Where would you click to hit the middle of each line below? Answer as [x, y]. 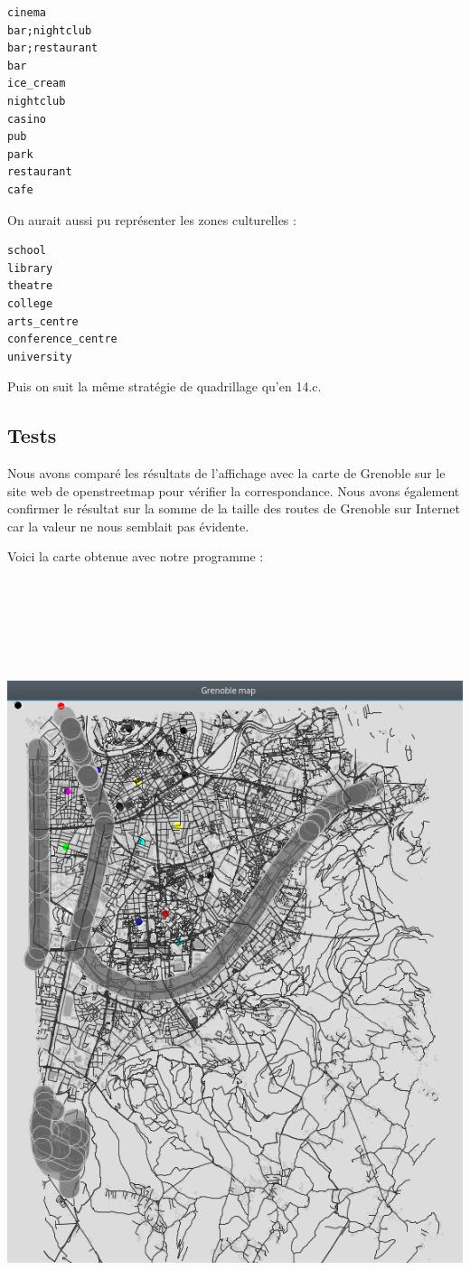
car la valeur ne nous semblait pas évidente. [128, 526]
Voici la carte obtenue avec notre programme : [136, 556]
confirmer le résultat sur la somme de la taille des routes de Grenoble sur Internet [234, 508]
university [40, 357]
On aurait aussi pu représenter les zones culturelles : [152, 219]
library [30, 268]
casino [27, 119]
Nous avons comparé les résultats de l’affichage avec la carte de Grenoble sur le [226, 473]
